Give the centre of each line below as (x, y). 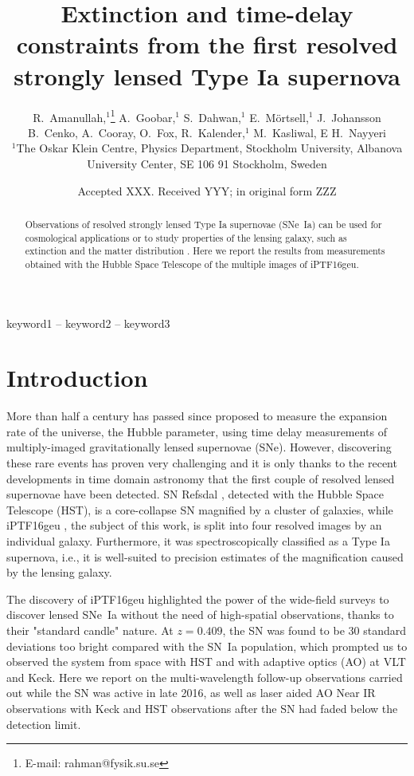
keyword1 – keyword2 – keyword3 (88, 323)
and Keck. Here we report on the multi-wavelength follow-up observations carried (205, 677)
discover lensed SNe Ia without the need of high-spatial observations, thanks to (200, 614)
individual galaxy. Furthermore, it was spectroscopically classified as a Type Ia (198, 541)
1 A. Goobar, (143, 116)
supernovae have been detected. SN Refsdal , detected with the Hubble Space (195, 494)
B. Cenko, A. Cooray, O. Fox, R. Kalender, (136, 132)
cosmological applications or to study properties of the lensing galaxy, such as (186, 237)
